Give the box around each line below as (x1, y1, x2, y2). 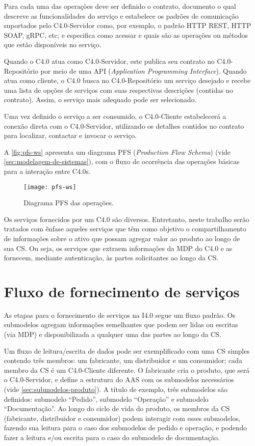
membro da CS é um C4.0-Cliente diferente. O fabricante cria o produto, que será (4, 364, 250, 375)
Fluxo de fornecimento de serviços (4, 281, 240, 301)
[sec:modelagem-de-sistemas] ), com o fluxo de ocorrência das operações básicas (4, 156, 240, 167)
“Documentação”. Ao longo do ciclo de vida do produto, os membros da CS (4, 403, 230, 414)
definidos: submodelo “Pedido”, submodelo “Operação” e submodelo (4, 393, 209, 404)
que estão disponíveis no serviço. (4, 39, 102, 50)
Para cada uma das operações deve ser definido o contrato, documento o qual (4, 1, 236, 11)
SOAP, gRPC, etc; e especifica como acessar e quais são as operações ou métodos (4, 29, 248, 40)
